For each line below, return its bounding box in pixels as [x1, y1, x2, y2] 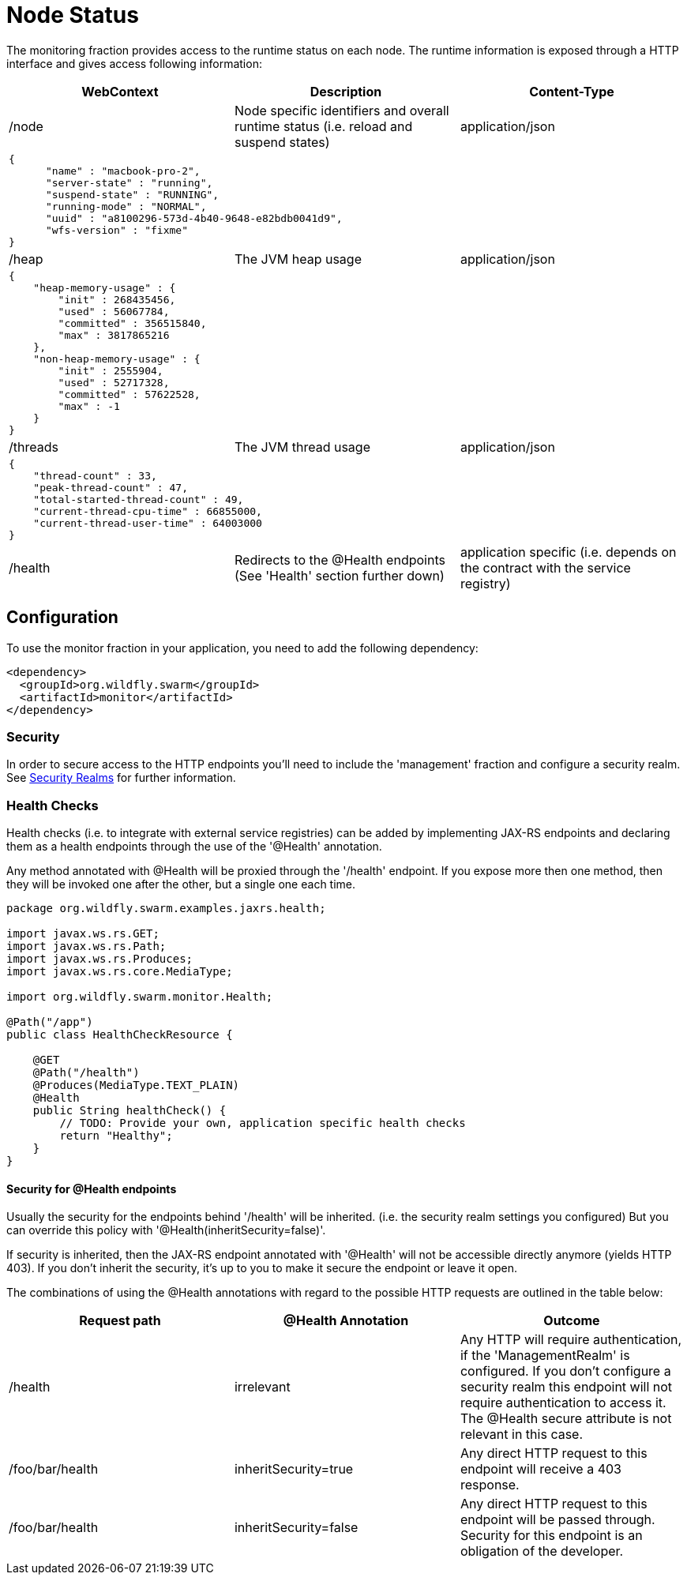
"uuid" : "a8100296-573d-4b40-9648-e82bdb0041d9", [45, 212, 343, 224]
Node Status [6, 2, 139, 28]
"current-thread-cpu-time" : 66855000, [33, 505, 262, 517]
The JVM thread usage [234, 438, 370, 455]
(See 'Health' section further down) [234, 567, 445, 584]
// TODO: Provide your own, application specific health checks [59, 1117, 466, 1130]
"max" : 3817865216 [58, 329, 170, 341]
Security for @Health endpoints [6, 1181, 177, 1196]
